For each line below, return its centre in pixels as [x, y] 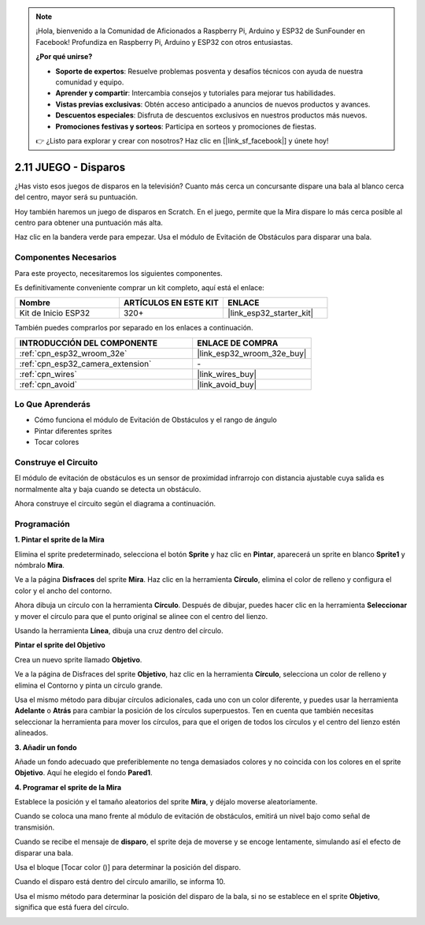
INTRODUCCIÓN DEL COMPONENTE [89, 343]
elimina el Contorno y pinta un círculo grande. [89, 685]
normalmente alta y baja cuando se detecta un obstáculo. [108, 489]
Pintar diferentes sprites [73, 431]
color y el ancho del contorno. [63, 591]
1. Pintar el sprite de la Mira [60, 539]
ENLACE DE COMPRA [238, 343]
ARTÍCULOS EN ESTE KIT [171, 303]
